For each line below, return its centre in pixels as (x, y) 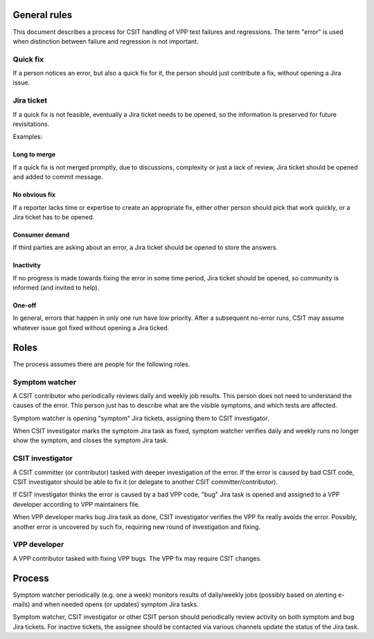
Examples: (28, 137)
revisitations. (31, 124)
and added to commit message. (58, 177)
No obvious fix (34, 195)
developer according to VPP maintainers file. (77, 504)
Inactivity (27, 265)
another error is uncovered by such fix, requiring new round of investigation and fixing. (137, 527)
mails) (21, 604)
